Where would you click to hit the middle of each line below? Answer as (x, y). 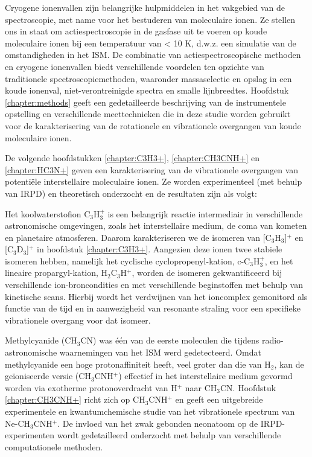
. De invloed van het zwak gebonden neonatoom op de (158, 423)
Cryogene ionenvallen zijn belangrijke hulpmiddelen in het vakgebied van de (145, 7)
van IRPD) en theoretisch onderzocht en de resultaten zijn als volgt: (131, 193)
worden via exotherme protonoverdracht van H (91, 387)
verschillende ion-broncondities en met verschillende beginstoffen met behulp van (154, 285)
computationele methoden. (54, 446)
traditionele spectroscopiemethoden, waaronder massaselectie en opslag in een (148, 78)
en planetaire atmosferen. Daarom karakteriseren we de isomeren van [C (138, 237)
